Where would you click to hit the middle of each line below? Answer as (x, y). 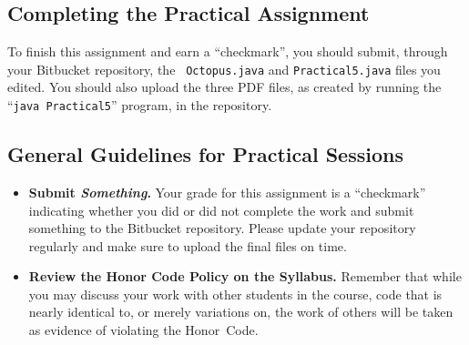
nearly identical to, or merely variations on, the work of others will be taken (241, 312)
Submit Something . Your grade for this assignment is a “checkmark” (227, 192)
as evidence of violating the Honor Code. (143, 330)
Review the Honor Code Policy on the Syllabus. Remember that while (245, 276)
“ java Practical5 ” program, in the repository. (140, 105)
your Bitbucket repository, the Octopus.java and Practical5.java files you (224, 69)
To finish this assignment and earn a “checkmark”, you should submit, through (228, 51)
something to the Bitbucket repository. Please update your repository (222, 228)
